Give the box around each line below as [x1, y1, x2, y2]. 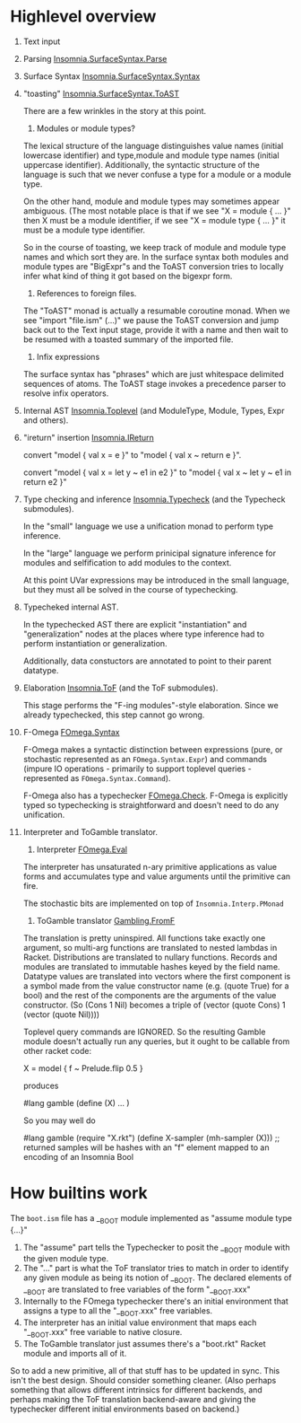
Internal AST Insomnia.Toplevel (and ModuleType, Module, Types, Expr [22, 405, 285, 416]
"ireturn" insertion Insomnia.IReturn [22, 432, 155, 443]
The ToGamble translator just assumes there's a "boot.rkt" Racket [22, 1338, 267, 1348]
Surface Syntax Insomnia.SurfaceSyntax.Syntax [22, 70, 201, 82]
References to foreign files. [36, 287, 137, 298]
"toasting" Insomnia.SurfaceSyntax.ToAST [22, 88, 180, 99]
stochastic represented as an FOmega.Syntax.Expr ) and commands [22, 753, 268, 764]
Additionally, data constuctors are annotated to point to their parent [22, 655, 272, 666]
